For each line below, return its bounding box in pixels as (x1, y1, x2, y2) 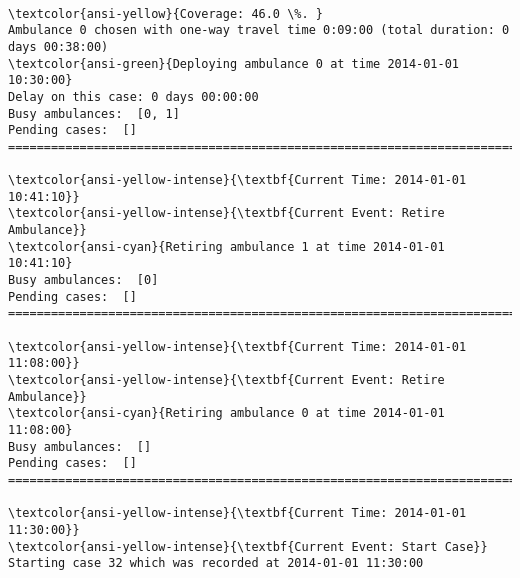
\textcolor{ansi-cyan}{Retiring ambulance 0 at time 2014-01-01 (8, 406, 445, 421)
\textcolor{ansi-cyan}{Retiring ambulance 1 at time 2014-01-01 (8, 239, 445, 254)
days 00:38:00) (8, 39, 109, 54)
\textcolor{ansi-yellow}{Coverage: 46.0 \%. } (8, 6, 323, 21)
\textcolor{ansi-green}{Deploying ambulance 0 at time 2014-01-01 (8, 56, 460, 71)
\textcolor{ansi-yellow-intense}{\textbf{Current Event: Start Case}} (8, 539, 488, 554)
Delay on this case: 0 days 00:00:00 (8, 89, 259, 104)
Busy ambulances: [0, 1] (8, 106, 180, 121)
